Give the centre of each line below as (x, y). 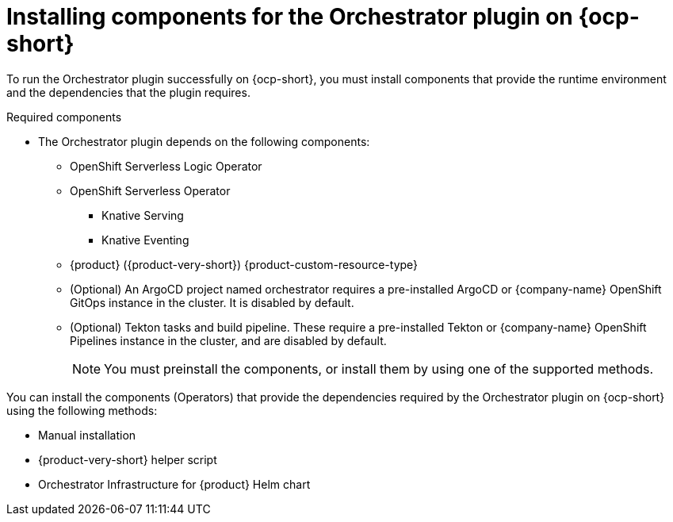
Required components (64, 117)
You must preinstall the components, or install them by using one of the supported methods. (379, 368)
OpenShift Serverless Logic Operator (166, 166)
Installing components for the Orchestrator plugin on (290, 17)
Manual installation (87, 435)
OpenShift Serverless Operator (150, 190)
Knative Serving (143, 215)
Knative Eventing (145, 240)
